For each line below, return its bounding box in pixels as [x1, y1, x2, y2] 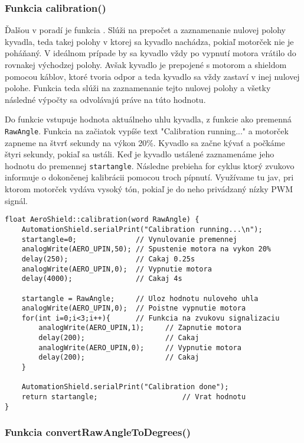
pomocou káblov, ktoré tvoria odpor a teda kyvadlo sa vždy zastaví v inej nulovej [5, 70, 300, 82]
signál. [5, 194, 28, 206]
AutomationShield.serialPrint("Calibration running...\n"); [21, 225, 263, 234]
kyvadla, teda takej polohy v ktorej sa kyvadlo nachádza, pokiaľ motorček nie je [5, 35, 294, 47]
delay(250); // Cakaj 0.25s [21, 254, 195, 263]
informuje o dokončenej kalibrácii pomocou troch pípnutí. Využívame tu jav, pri [5, 171, 294, 183]
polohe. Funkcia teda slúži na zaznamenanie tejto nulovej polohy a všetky [5, 82, 271, 94]
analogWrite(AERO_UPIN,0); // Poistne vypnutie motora [21, 304, 246, 313]
